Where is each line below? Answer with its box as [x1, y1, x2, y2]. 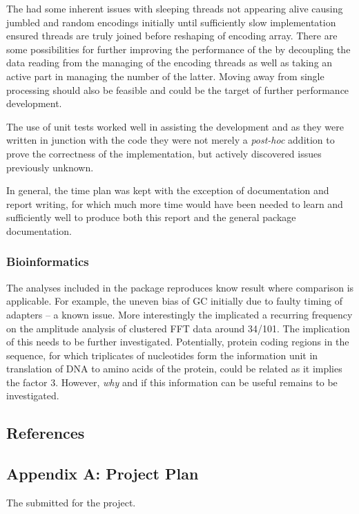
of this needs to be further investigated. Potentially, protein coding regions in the [6, 334, 349, 349]
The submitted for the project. [6, 495, 136, 510]
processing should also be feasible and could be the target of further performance [6, 82, 349, 97]
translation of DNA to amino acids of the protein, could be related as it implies [6, 361, 342, 376]
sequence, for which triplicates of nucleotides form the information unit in [6, 348, 318, 362]
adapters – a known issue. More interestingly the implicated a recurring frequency [6, 307, 353, 321]
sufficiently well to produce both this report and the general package [6, 210, 296, 225]
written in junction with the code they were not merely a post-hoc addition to [6, 133, 335, 147]
